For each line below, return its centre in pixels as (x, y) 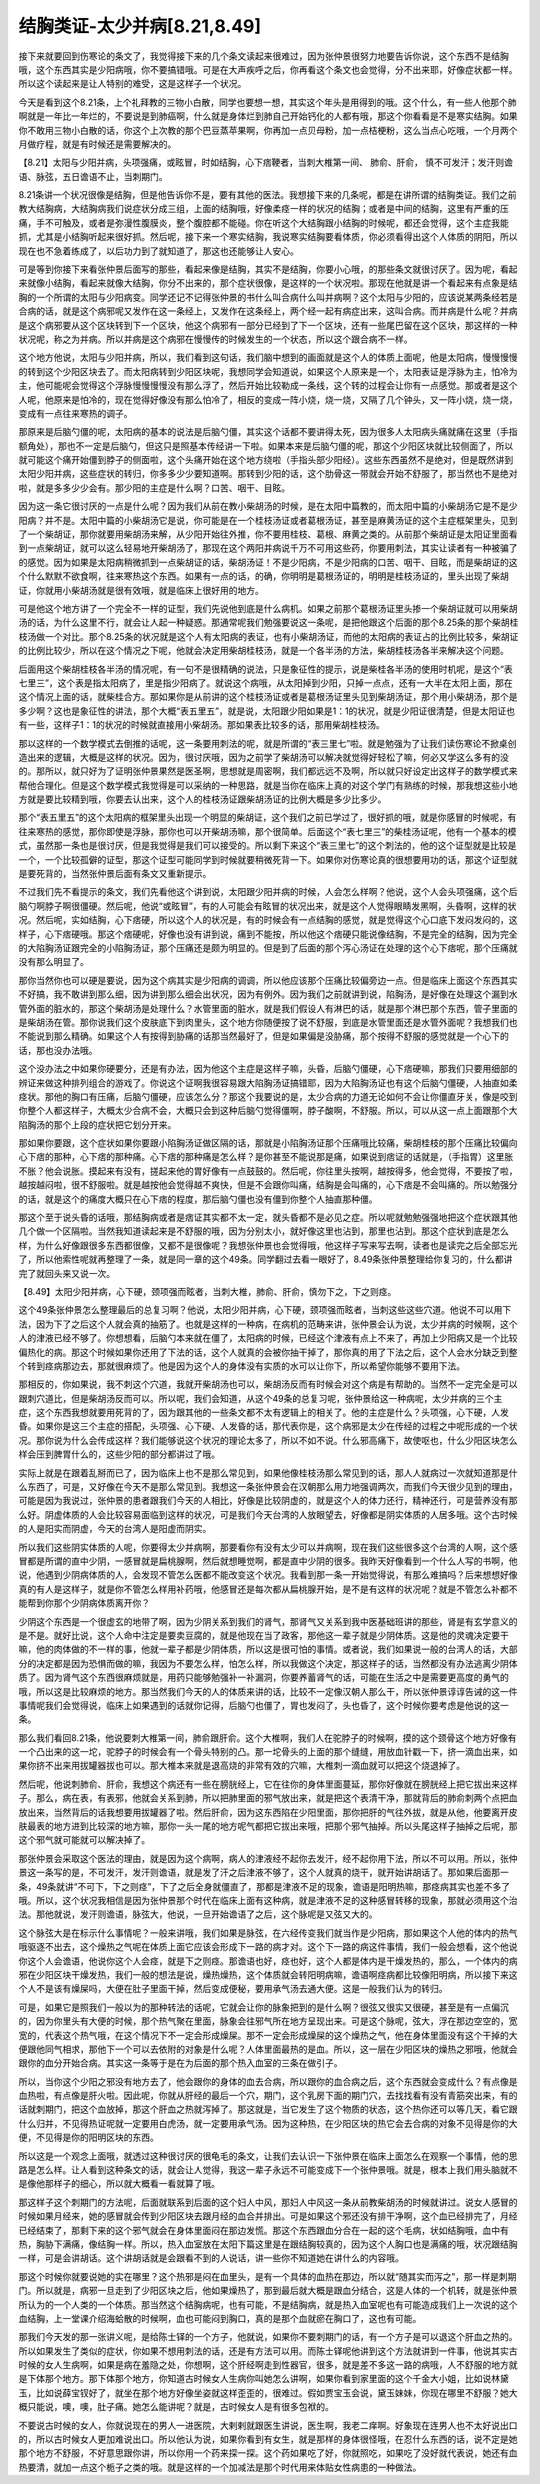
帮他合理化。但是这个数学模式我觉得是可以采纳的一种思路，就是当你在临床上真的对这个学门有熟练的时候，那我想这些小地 (268, 785)
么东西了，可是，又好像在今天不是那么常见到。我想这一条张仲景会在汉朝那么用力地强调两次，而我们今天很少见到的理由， (268, 1487)
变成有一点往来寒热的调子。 (75, 413)
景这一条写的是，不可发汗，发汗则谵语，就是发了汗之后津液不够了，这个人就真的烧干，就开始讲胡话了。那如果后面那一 (263, 1872)
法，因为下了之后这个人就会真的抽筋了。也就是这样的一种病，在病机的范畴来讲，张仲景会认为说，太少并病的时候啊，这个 (268, 1324)
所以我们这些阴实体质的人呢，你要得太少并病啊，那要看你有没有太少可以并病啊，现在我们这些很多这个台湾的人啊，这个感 (268, 1547)
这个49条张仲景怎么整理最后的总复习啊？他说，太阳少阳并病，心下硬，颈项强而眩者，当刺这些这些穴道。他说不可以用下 (265, 1310)
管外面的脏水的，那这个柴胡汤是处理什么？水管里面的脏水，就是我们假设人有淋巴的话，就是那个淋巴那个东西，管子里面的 (268, 1008)
